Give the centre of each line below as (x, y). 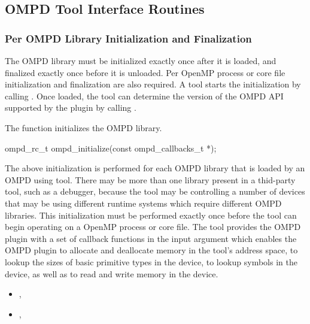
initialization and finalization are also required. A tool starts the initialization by (153, 84)
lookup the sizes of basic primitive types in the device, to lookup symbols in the (151, 261)
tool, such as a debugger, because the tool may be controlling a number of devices (155, 191)
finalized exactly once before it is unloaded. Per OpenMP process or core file (145, 72)
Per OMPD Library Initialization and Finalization (128, 38)
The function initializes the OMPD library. (83, 127)
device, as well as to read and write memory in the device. (112, 273)
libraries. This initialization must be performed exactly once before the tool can (151, 215)
